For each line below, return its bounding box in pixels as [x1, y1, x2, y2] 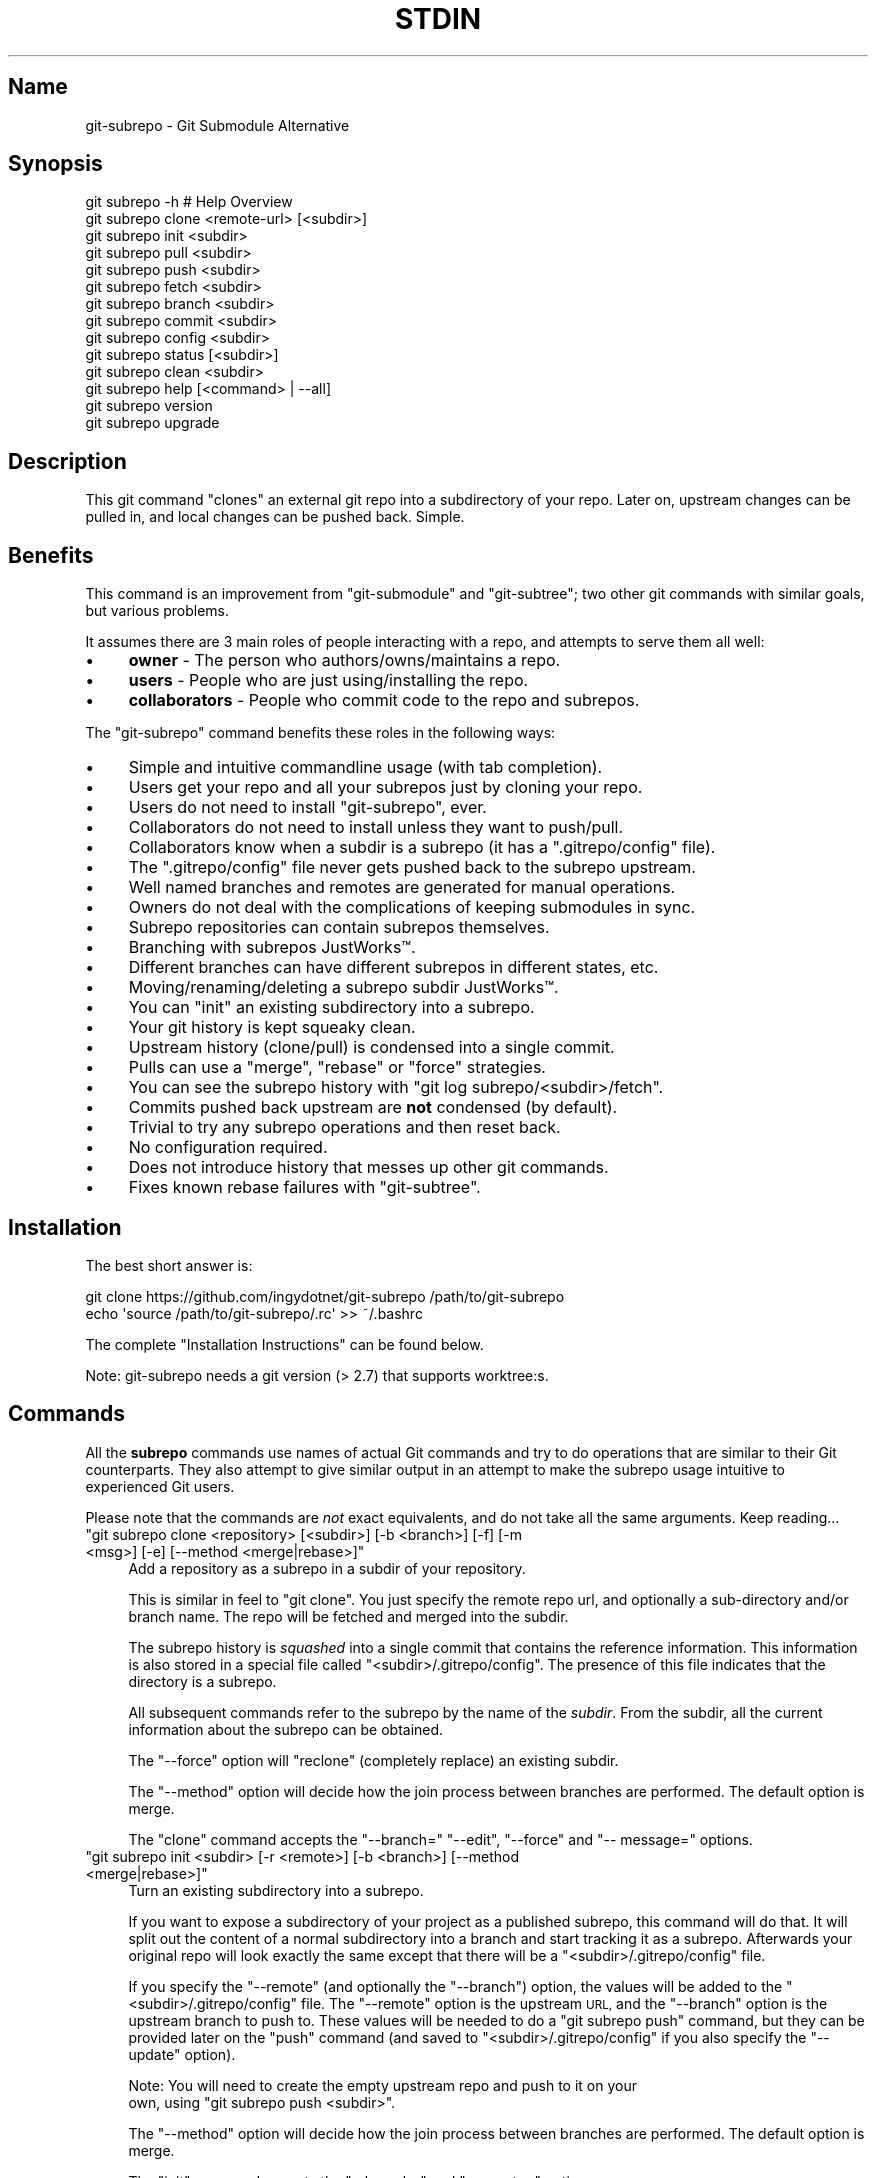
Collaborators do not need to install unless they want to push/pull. [128, 817, 624, 838]
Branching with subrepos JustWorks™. [128, 937, 416, 958]
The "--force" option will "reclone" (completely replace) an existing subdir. [128, 1751, 619, 1769]
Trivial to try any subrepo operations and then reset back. [128, 1117, 561, 1138]
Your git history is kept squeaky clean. [128, 1017, 416, 1038]
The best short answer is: [85, 1256, 253, 1274]
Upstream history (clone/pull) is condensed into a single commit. [128, 1037, 615, 1058]
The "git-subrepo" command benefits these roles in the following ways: [85, 724, 556, 742]
